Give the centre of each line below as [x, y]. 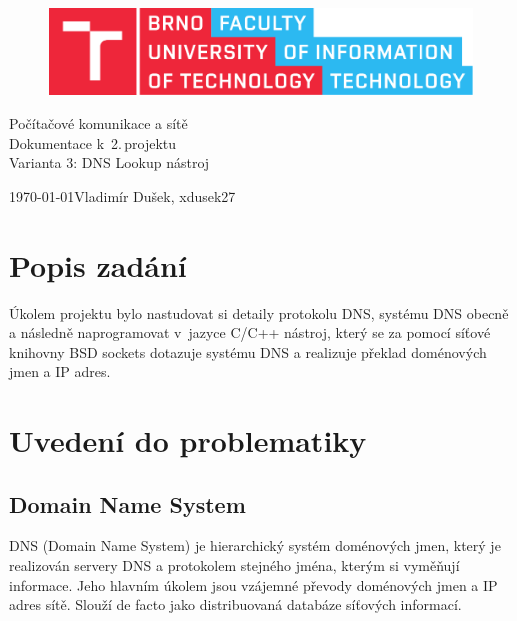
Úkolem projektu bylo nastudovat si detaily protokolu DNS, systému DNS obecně [259, 312]
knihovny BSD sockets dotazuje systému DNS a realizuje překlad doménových [248, 351]
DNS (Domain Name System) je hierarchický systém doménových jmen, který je [255, 545]
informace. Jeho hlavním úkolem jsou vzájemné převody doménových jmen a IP [253, 584]
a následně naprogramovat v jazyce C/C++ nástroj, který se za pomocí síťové [250, 332]
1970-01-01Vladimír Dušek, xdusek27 [122, 195]
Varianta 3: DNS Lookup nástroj [109, 162]
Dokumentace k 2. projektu [93, 142]
